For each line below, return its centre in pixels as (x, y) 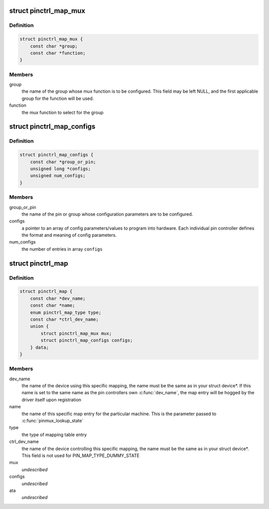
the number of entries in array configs (62, 249)
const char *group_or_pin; (63, 162)
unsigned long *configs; (61, 169)
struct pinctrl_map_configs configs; (87, 340)
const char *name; (53, 305)
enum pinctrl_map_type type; (66, 312)
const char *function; (58, 53)
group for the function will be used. (58, 98)
